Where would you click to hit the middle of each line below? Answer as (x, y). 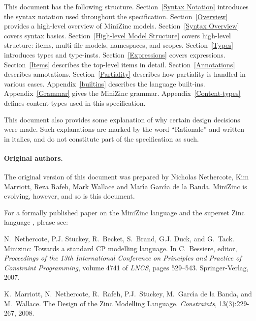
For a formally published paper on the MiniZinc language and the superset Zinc (124, 212)
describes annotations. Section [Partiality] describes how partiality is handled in (125, 74)
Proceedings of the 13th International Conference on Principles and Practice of (123, 258)
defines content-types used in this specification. (75, 102)
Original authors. (33, 158)
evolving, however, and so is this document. (69, 196)
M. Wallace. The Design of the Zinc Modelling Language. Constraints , (111, 303)
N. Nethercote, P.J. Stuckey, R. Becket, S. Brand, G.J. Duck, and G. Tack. (119, 239)
